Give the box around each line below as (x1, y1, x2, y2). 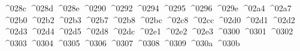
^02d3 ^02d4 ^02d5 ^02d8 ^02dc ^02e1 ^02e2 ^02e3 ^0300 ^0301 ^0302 (3, 25, 293, 37)
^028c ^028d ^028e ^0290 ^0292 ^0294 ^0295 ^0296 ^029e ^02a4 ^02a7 (3, 2, 292, 14)
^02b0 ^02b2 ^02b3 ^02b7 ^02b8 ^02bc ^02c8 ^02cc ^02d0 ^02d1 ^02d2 (3, 13, 295, 26)
